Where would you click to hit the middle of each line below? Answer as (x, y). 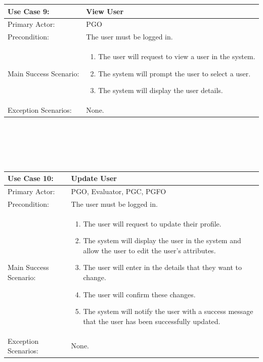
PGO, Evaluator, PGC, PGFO (119, 191)
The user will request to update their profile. (152, 223)
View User (105, 11)
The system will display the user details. (161, 90)
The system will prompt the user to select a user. (174, 73)
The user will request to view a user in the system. (177, 56)
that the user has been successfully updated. (152, 321)
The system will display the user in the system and (162, 240)
